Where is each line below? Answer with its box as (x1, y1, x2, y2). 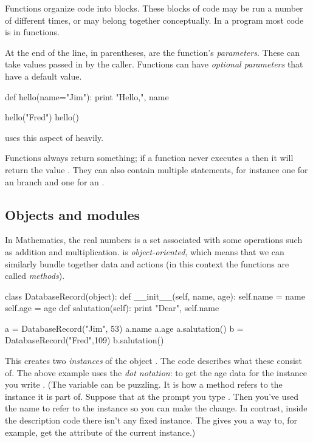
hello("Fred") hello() (5, 111, 79, 123)
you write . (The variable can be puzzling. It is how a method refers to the (5, 378, 283, 391)
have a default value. (5, 69, 82, 82)
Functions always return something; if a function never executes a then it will (5, 151, 294, 164)
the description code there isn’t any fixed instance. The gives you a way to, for (5, 414, 298, 427)
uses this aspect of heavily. (5, 131, 104, 143)
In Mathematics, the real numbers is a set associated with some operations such (5, 233, 303, 246)
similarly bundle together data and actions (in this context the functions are (5, 257, 289, 270)
